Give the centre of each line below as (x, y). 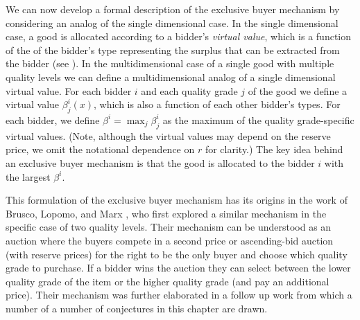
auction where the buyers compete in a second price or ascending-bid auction (170, 240)
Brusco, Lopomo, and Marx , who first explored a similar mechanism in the (166, 213)
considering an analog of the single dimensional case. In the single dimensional (172, 23)
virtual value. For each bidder (69, 90)
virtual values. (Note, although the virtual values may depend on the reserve (168, 135)
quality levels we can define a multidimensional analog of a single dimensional (171, 77)
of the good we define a (298, 90)
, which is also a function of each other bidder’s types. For (217, 104)
